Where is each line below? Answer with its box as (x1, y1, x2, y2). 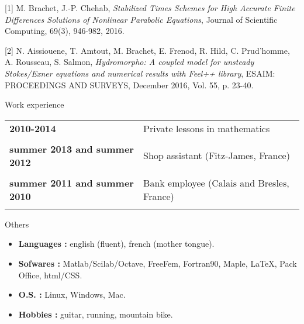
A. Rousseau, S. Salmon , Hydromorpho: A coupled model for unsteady (5, 56, 254, 68)
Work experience (5, 98, 64, 111)
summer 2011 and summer (9, 175, 134, 189)
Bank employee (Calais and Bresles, (143, 175, 289, 189)
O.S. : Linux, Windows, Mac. (18, 288, 126, 301)
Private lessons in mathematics (143, 121, 270, 135)
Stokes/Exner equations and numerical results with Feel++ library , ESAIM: (5, 67, 275, 79)
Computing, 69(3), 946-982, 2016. (5, 25, 125, 37)
